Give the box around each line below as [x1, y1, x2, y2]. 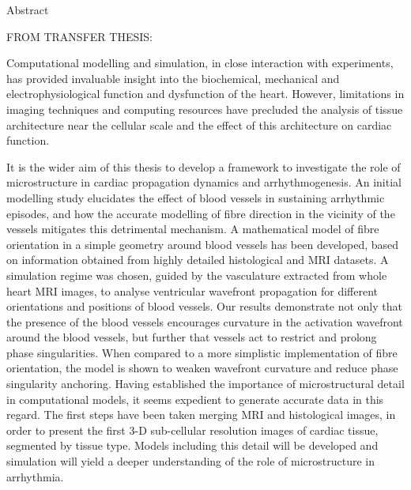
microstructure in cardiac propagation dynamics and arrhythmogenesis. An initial [6, 174, 402, 190]
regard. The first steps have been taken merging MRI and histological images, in [6, 406, 396, 423]
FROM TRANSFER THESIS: [6, 28, 153, 44]
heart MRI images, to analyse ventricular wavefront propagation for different [6, 282, 379, 299]
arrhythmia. [6, 468, 64, 484]
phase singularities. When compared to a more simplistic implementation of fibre [6, 344, 398, 360]
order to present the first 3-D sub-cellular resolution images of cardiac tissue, [6, 421, 379, 438]
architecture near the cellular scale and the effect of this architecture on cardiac [6, 116, 392, 133]
